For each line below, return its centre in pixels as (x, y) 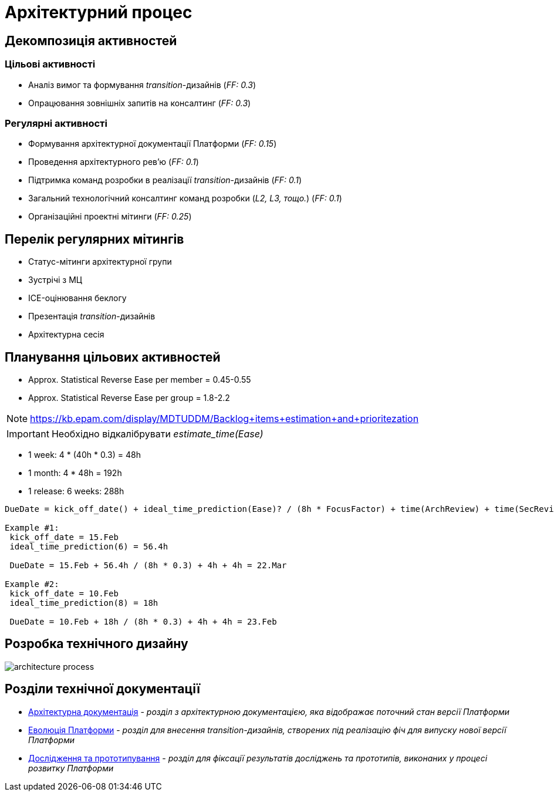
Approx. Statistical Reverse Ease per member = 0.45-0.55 (140, 379)
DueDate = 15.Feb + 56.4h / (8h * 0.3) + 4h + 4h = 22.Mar (148, 565)
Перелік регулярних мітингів (94, 239)
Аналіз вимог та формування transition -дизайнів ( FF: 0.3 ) (142, 85)
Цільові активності (50, 64)
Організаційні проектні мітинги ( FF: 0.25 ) (110, 217)
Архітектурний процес (99, 12)
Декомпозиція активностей (91, 41)
